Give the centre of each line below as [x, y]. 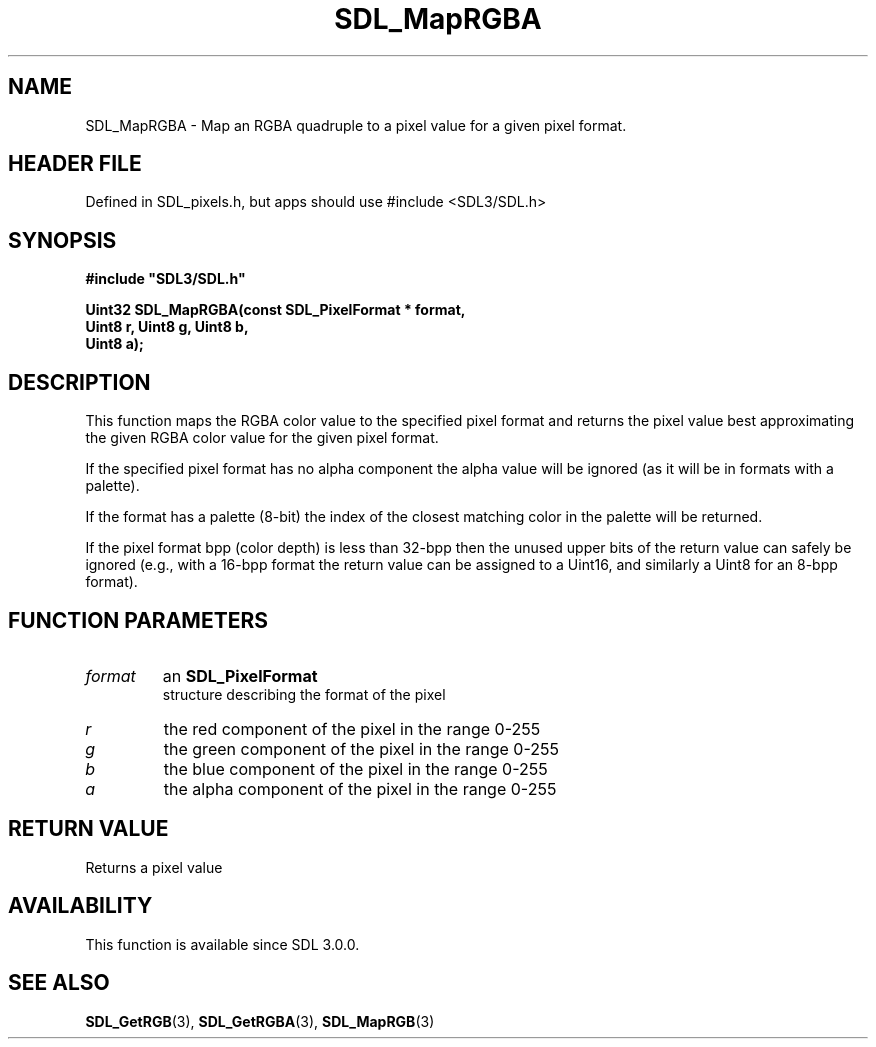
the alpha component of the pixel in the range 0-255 [360, 788]
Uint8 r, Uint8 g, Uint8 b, [167, 327]
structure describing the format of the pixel [304, 694]
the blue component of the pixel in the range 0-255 [355, 768]
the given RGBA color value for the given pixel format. [262, 438]
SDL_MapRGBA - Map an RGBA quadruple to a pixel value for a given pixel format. [356, 125]
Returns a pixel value [154, 867]
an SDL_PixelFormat [240, 675]
